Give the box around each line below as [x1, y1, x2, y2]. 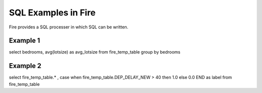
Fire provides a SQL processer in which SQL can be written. [9, 24, 129, 30]
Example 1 [9, 37, 40, 45]
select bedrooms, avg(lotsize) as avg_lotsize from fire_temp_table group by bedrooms [9, 49, 180, 55]
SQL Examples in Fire [9, 7, 96, 18]
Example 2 [9, 62, 41, 70]
